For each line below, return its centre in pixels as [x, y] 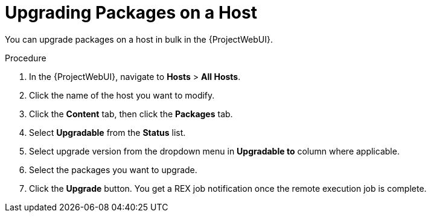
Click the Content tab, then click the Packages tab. [131, 114]
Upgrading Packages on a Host [131, 13]
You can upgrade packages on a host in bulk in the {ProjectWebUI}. [139, 39]
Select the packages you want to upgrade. [113, 170]
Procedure [26, 58]
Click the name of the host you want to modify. [122, 95]
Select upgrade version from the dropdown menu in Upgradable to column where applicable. [214, 151]
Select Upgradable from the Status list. [107, 132]
